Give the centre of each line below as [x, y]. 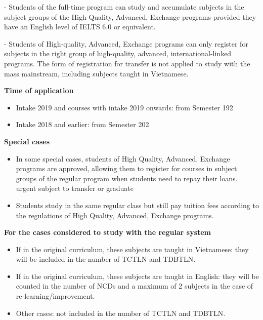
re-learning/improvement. [55, 296]
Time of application [39, 90]
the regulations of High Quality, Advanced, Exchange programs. [115, 215]
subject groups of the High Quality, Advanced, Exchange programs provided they [130, 16]
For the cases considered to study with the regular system [108, 232]
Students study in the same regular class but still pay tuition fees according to [137, 205]
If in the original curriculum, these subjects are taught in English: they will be [137, 276]
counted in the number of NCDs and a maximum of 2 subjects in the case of [135, 286]
